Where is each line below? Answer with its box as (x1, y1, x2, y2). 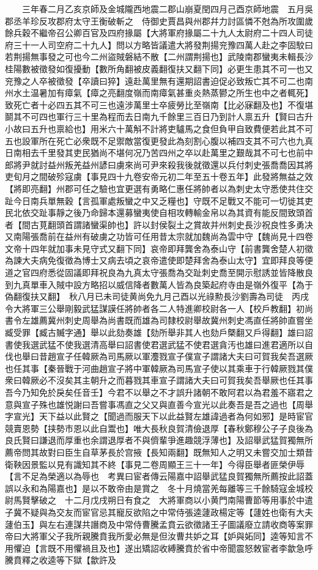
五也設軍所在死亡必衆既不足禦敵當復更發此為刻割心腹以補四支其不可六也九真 (5, 134, 313, 147)
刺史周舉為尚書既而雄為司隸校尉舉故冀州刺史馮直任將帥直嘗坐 (64, 314, 313, 327)
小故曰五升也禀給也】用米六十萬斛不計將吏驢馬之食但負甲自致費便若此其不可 (5, 122, 313, 135)
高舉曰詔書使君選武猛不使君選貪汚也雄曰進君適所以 (98, 338, 305, 350)
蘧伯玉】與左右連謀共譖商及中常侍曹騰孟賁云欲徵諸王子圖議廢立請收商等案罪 (5, 517, 313, 530)
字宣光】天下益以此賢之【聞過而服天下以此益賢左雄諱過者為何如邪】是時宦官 (5, 410, 313, 423)
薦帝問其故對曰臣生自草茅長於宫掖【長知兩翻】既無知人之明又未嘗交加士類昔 (5, 445, 313, 458)
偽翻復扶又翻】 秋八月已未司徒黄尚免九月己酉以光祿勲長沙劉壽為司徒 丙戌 (5, 290, 309, 303)
